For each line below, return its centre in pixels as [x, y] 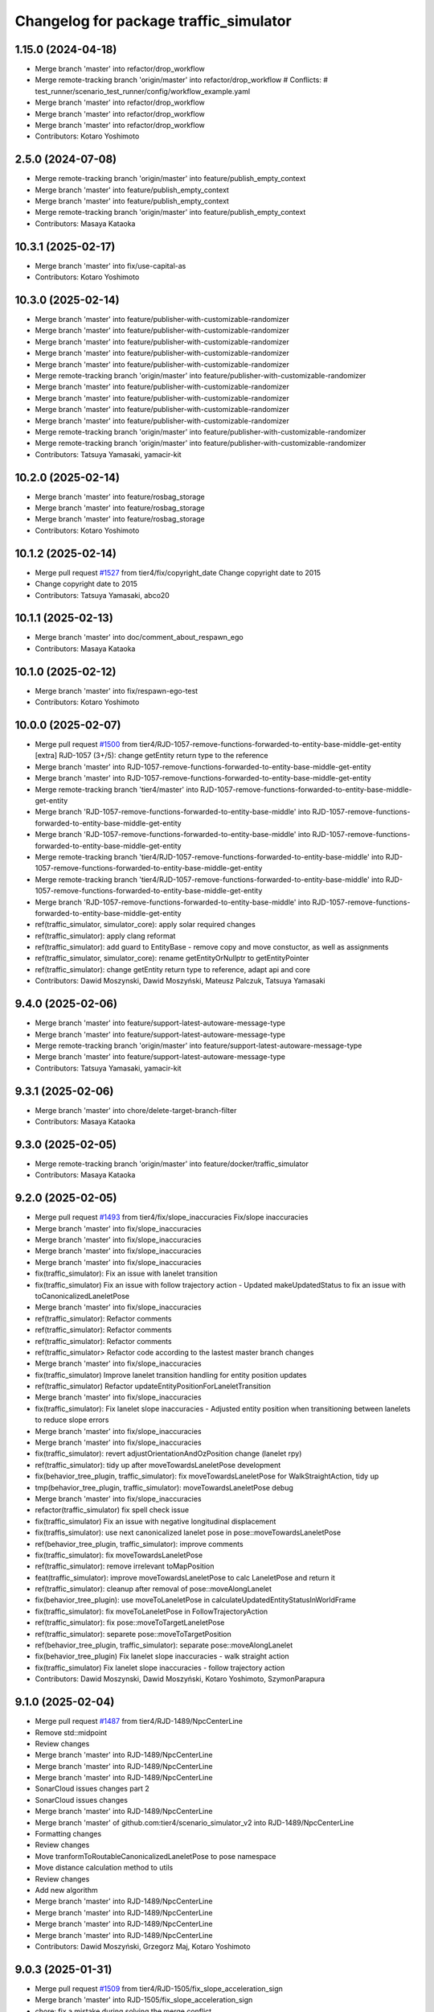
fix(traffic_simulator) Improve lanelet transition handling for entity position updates [171, 1375]
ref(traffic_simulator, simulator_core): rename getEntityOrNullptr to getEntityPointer [172, 959]
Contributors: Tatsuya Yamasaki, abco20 [102, 595]
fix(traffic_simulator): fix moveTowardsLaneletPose [119, 1555]
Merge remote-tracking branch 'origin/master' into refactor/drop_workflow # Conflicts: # [182, 80]
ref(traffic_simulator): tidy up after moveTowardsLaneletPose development [158, 1465]
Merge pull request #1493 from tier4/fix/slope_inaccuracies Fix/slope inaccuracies [172, 1217]
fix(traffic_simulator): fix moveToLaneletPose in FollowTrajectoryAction [151, 1611]
